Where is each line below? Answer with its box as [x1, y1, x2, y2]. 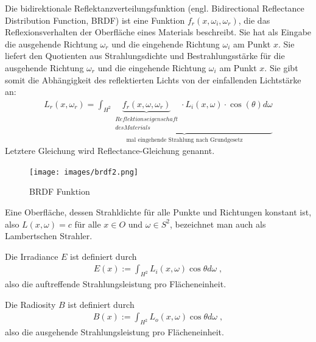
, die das [238, 13, 270, 26]
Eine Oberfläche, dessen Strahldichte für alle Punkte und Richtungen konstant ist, [5, 205, 312, 218]
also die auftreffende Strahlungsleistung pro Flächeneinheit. [5, 277, 226, 290]
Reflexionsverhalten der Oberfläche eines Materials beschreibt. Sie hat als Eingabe [5, 26, 312, 38]
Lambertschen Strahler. [5, 229, 93, 242]
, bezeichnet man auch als [169, 217, 266, 230]
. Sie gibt [264, 61, 298, 74]
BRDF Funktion [29, 185, 90, 198]
